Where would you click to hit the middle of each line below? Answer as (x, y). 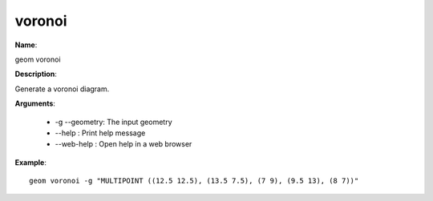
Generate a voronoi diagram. (62, 89)
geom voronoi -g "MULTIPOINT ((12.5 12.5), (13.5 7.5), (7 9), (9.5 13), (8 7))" (194, 181)
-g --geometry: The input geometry (113, 122)
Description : (36, 74)
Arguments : (35, 103)
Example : (31, 162)
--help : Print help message (100, 133)
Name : (26, 45)
